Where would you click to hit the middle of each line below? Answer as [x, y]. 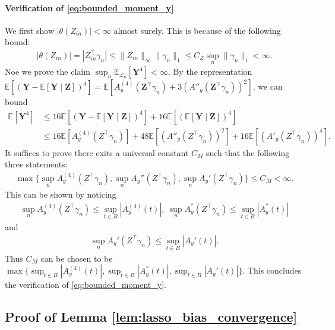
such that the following [248, 152]
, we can [268, 86]
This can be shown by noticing [61, 194]
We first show [30, 30]
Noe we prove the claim [48, 72]
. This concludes [272, 270]
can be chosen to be [77, 258]
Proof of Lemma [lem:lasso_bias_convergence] [151, 317]
